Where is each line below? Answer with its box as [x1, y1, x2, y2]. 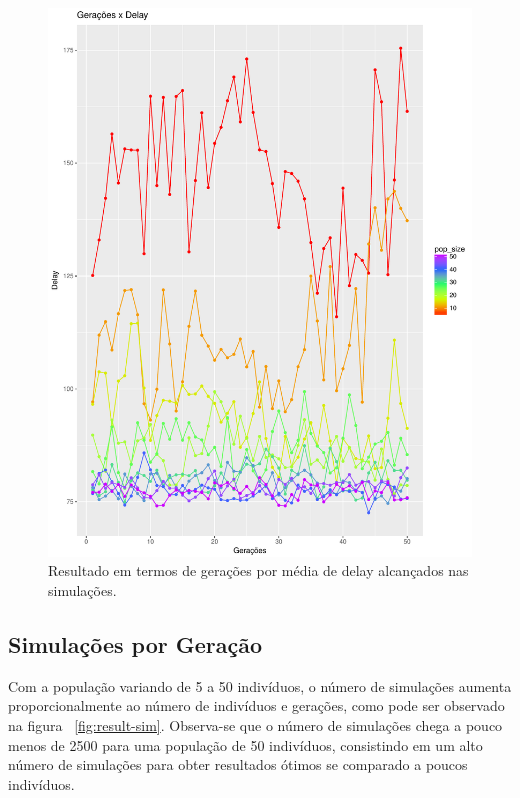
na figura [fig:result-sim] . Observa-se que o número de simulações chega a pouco [8, 715, 503, 736]
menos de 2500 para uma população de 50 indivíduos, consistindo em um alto [8, 734, 483, 755]
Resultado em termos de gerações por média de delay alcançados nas [48, 560, 469, 581]
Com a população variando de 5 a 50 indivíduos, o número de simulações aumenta [8, 675, 512, 696]
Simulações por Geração [8, 629, 262, 660]
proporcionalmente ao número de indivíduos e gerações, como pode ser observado [8, 695, 505, 716]
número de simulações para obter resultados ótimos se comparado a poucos [8, 754, 468, 775]
